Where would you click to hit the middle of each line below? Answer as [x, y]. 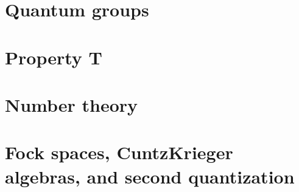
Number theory [72, 104]
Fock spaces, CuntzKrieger [119, 152]
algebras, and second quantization [150, 176]
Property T [54, 57]
